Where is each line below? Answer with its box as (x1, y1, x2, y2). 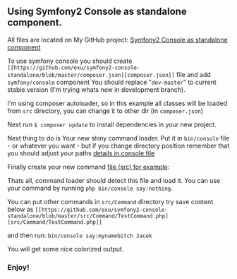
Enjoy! (7, 262, 30, 272)
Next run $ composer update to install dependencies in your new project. (7, 120, 217, 129)
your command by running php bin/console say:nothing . (7, 184, 173, 192)
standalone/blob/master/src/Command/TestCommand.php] (7, 212, 169, 220)
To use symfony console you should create (7, 57, 133, 65)
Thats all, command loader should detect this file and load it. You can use (7, 176, 221, 184)
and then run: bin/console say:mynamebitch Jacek (7, 231, 152, 239)
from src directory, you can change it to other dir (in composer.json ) (7, 106, 203, 115)
